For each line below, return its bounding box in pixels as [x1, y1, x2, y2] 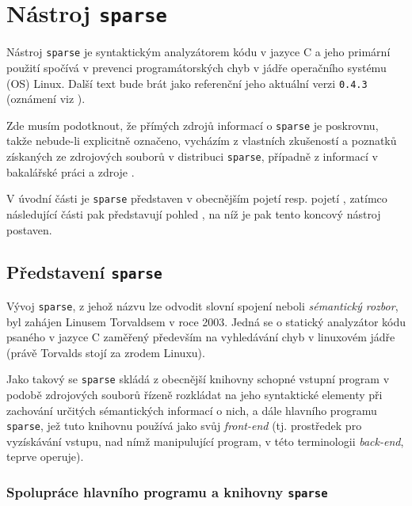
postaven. [6, 221, 52, 238]
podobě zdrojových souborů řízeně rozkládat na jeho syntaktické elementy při [6, 386, 383, 402]
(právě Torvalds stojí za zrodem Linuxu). [6, 344, 205, 360]
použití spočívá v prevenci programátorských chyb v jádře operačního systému [6, 59, 387, 75]
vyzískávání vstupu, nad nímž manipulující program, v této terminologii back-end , [6, 432, 404, 449]
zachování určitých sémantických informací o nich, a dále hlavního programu [6, 401, 377, 418]
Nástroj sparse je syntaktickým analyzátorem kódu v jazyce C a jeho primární [6, 44, 391, 60]
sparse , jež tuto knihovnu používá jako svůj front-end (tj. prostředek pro [6, 417, 362, 434]
